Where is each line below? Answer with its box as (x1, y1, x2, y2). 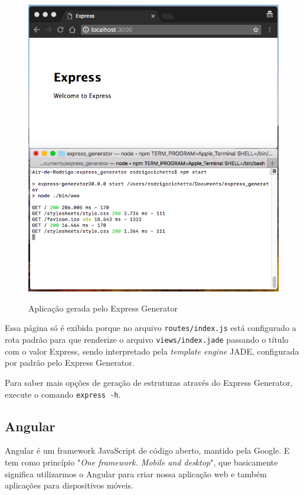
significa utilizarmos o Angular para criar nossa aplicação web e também (5, 467, 267, 480)
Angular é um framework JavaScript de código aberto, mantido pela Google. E (5, 444, 290, 457)
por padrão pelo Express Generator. (5, 356, 135, 369)
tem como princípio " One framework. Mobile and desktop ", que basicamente (5, 456, 278, 468)
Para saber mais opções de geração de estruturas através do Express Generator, (5, 376, 293, 388)
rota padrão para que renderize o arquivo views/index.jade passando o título (5, 333, 289, 346)
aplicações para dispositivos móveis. (5, 479, 133, 491)
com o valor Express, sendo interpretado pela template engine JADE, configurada (5, 345, 299, 357)
